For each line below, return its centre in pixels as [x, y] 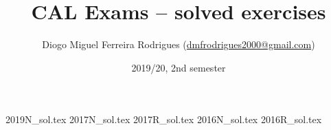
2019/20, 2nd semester [179, 67]
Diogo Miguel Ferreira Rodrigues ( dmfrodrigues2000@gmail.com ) [179, 44]
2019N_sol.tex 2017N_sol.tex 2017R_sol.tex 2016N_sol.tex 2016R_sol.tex [164, 119]
